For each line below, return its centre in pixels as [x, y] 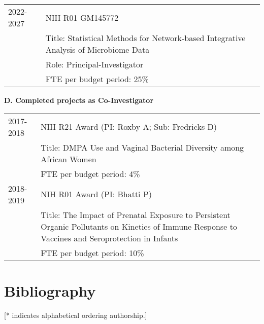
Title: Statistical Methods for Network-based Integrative [145, 38]
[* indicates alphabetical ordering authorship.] [76, 315]
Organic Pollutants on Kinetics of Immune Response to [139, 226]
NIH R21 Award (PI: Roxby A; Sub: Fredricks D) [129, 127]
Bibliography [50, 290]
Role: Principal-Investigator [94, 64]
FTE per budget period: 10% [92, 253]
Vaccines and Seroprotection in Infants [109, 238]
